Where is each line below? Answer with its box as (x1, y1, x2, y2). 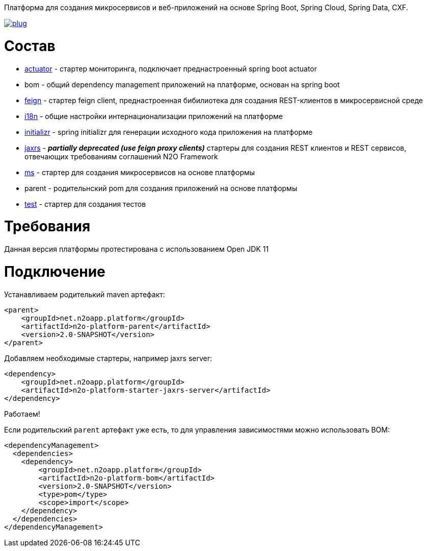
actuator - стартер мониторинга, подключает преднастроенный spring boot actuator (24, 64, 317, 73)
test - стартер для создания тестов (24, 199, 146, 208)
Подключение (4, 262, 105, 280)
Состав (4, 37, 56, 55)
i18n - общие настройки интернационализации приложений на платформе (24, 111, 283, 121)
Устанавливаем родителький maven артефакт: (4, 290, 165, 299)
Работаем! (4, 409, 40, 418)
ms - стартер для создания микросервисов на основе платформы (24, 167, 255, 177)
